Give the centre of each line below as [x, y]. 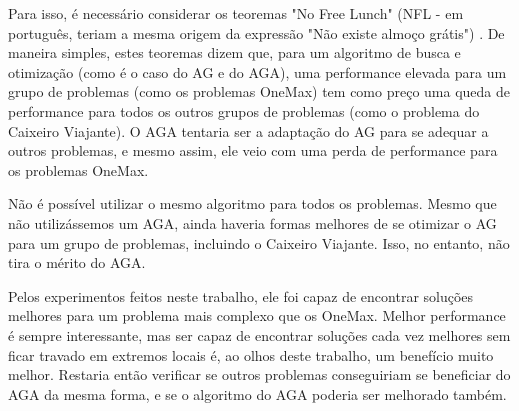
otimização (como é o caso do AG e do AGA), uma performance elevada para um [257, 71]
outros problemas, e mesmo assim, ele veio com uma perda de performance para [253, 150]
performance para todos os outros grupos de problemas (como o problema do [244, 110]
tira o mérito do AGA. [77, 262]
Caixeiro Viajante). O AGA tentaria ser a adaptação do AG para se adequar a [248, 130]
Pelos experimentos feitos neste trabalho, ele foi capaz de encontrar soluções [241, 295]
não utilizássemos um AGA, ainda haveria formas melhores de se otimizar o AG [252, 222]
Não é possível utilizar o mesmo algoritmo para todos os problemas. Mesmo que [252, 203]
